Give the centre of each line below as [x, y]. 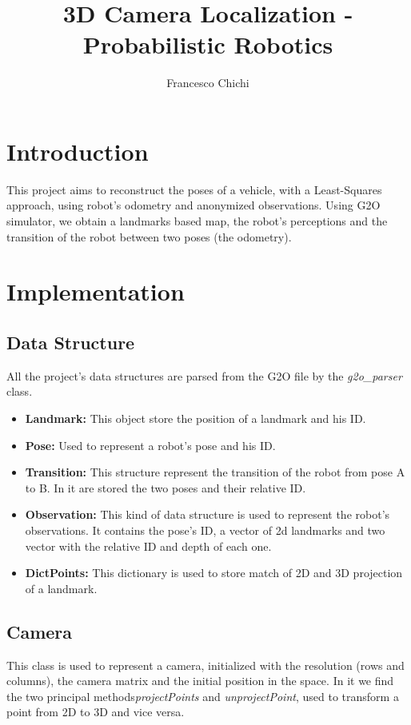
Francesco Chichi [208, 83]
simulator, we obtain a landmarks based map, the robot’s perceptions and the [197, 221]
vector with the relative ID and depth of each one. [148, 546]
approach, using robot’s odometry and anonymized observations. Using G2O [194, 205]
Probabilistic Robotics [208, 44]
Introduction [78, 151]
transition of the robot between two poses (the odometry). [149, 236]
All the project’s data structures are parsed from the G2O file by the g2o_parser [204, 375]
